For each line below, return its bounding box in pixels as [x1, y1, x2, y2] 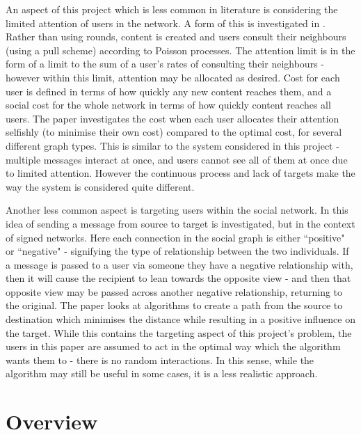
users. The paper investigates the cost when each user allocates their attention [6, 111, 339, 125]
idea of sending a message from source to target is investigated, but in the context [6, 216, 355, 230]
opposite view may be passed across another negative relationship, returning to [6, 284, 343, 299]
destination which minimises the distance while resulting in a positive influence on [6, 312, 355, 326]
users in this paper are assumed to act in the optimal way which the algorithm [6, 339, 341, 354]
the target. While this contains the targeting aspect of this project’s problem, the [6, 325, 352, 340]
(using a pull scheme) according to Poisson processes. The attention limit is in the [6, 42, 355, 57]
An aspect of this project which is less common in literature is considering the [6, 2, 338, 16]
